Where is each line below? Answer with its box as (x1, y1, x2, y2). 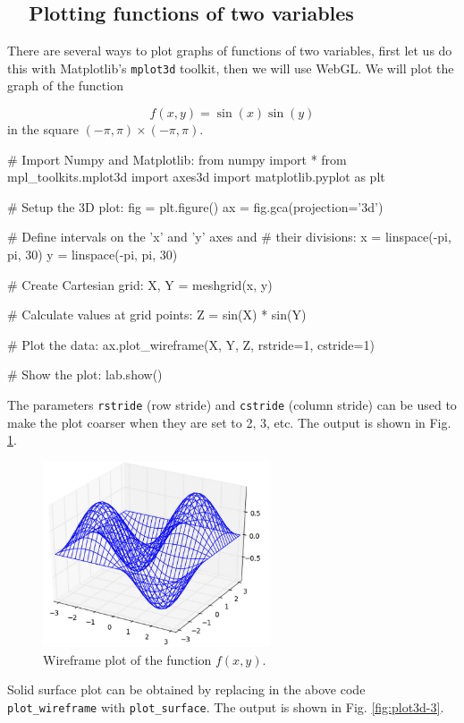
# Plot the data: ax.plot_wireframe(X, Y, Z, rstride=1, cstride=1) (7, 335, 375, 353)
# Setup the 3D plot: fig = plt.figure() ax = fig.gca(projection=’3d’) (7, 197, 384, 216)
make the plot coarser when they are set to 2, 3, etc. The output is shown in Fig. (7, 413, 451, 431)
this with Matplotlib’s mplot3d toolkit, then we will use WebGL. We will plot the (7, 58, 454, 77)
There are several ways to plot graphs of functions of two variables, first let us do (7, 41, 452, 60)
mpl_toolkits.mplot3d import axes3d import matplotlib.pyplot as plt (7, 167, 385, 186)
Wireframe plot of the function (43, 650, 212, 668)
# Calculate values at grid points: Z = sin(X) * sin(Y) (7, 305, 307, 324)
